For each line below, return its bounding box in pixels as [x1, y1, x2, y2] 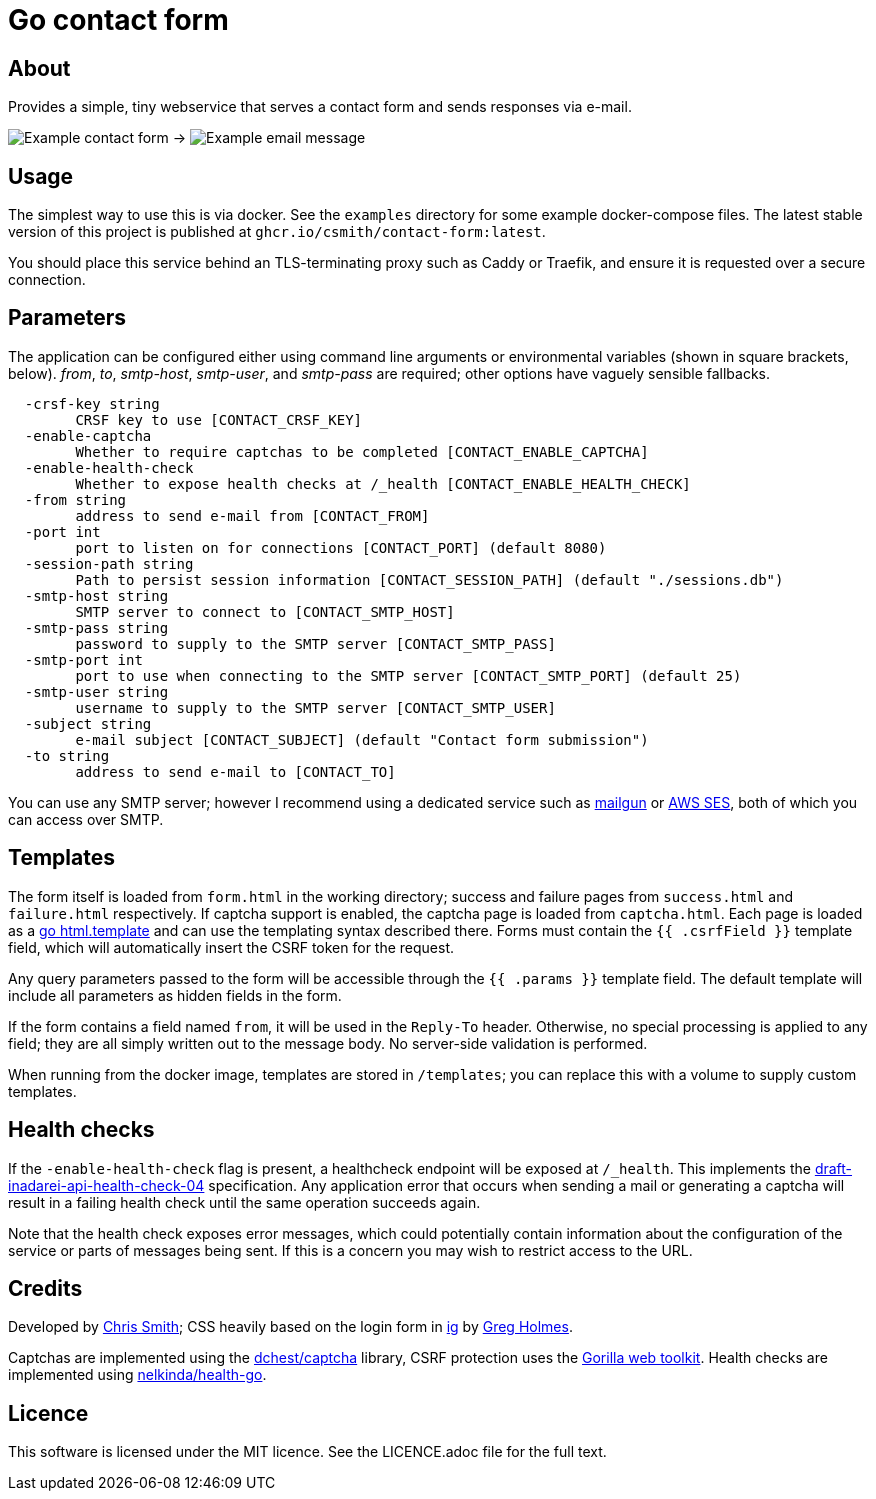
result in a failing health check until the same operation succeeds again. [8, 1193, 481, 1211]
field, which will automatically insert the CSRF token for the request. [8, 938, 455, 956]
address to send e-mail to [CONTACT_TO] [75, 763, 396, 780]
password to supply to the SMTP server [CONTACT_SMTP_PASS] [75, 635, 556, 652]
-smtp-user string [24, 683, 169, 700]
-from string [24, 491, 127, 508]
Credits [8, 1275, 83, 1301]
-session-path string [24, 555, 194, 572]
